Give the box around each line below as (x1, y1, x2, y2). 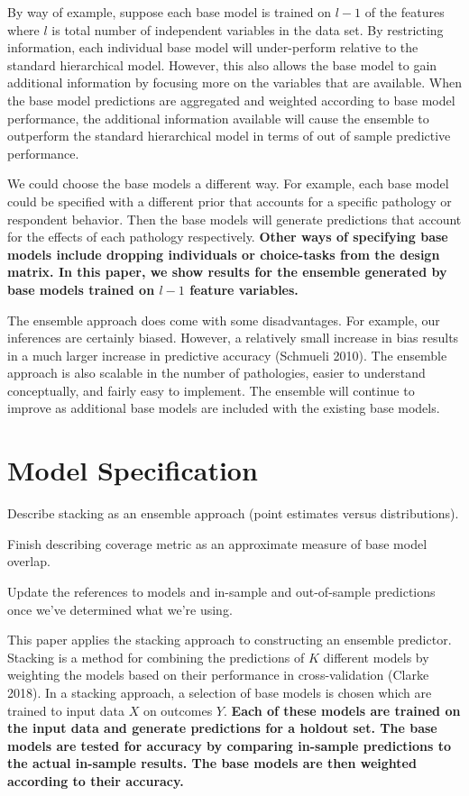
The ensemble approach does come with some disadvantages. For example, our (7, 310, 440, 329)
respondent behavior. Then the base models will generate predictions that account (7, 209, 462, 228)
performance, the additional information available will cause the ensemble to (7, 108, 429, 127)
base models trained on (7, 279, 155, 298)
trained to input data (7, 700, 124, 719)
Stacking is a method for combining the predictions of (7, 647, 305, 666)
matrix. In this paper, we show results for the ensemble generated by (7, 262, 447, 281)
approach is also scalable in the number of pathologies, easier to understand (7, 363, 426, 382)
